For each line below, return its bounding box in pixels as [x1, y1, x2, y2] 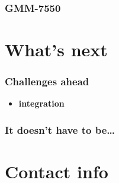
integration [18, 97, 65, 110]
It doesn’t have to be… [5, 122, 115, 137]
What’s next [5, 37, 108, 62]
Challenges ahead [5, 74, 89, 89]
